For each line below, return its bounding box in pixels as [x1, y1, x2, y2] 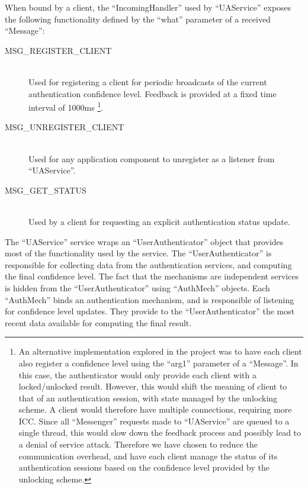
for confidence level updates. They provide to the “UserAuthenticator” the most [5, 305, 295, 317]
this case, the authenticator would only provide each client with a [18, 368, 256, 381]
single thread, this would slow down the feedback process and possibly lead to [18, 426, 301, 439]
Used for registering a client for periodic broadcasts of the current [28, 75, 267, 88]
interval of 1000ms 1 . [28, 99, 104, 113]
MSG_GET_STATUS [5, 184, 86, 196]
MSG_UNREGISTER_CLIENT [5, 121, 124, 133]
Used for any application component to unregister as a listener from [28, 152, 275, 165]
